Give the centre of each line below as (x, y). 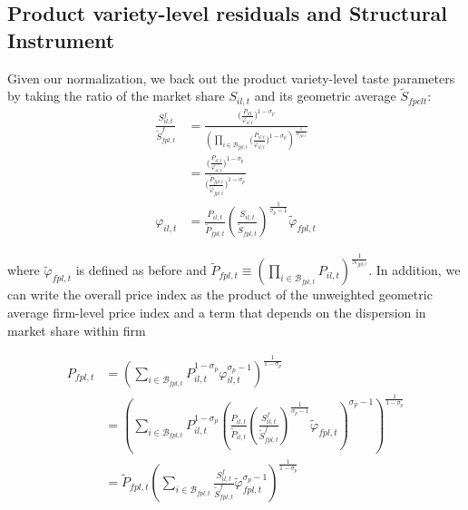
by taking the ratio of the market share (116, 96)
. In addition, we (414, 270)
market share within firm (77, 330)
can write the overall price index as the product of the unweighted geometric (220, 294)
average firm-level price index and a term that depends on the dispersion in (217, 313)
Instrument (61, 39)
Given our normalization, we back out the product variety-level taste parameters (231, 78)
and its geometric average (325, 96)
